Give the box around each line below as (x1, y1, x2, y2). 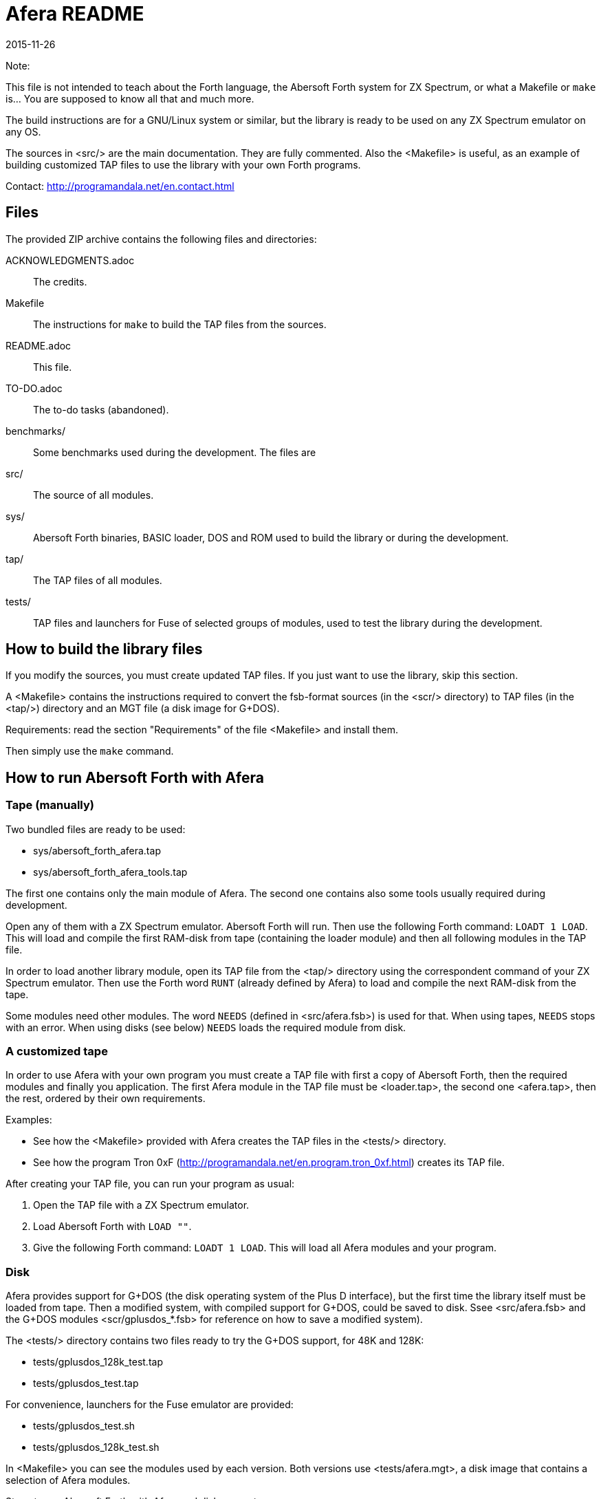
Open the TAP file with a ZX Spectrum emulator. (33, 1199, 250, 1211)
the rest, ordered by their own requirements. (6, 1092, 206, 1105)
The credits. (33, 275, 87, 288)
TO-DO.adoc (6, 382, 63, 394)
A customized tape (6, 1044, 108, 1059)
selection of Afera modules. (6, 1474, 131, 1487)
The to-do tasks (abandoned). (33, 403, 169, 416)
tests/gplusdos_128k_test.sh (33, 1441, 160, 1454)
